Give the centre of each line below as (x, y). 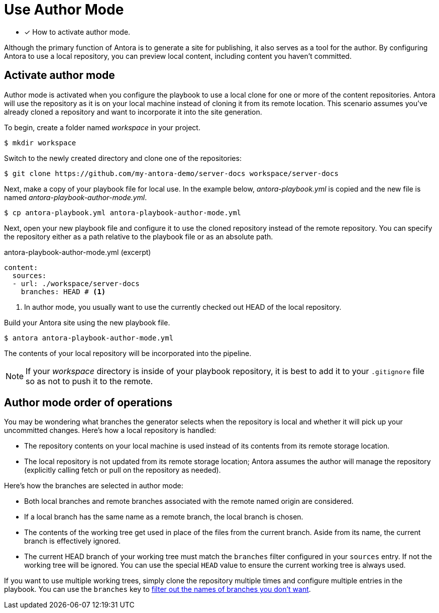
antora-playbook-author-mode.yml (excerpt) (78, 252)
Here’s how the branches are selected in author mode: (94, 486)
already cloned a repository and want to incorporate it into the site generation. (133, 112)
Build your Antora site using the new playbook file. (87, 322)
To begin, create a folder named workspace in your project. (102, 127)
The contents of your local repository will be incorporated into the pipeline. (128, 353)
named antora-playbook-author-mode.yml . (76, 197)
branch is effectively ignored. (73, 541)
